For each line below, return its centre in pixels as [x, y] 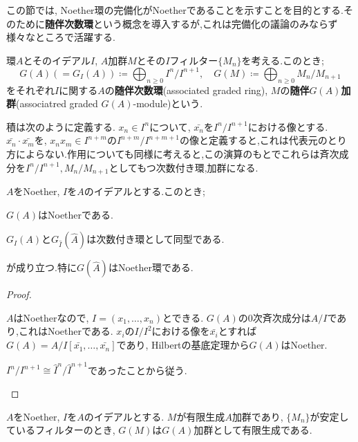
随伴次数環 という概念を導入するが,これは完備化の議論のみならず [191, 23]
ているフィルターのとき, [61, 430]
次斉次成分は [282, 317]
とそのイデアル [57, 60]
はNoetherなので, [51, 317]
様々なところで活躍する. [61, 37]
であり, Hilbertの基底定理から [183, 345]
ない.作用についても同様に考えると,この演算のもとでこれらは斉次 [192, 154]
